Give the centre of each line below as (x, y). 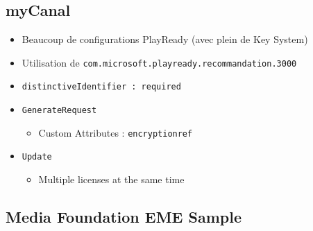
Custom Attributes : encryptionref (116, 132)
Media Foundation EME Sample (124, 217)
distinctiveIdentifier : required (101, 87)
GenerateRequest (59, 111)
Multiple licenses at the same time (111, 179)
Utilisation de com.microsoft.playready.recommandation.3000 (159, 62)
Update (37, 157)
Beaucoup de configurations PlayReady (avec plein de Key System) (165, 39)
